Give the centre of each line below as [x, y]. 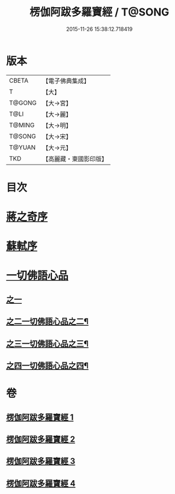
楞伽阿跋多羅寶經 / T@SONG [99, 12]
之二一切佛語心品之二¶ [47, 322]
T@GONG [23, 103]
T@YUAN [22, 147]
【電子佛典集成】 [66, 81]
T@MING [22, 125]
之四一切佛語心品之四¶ [47, 366]
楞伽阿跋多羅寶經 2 [41, 439]
